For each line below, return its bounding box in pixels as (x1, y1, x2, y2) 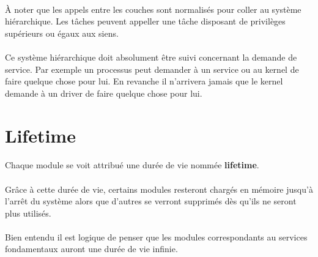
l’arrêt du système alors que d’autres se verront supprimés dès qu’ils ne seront (5, 195, 297, 207)
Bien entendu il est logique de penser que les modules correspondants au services (5, 230, 308, 243)
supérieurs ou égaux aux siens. (5, 26, 119, 39)
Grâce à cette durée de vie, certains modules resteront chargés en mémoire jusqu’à (5, 182, 313, 195)
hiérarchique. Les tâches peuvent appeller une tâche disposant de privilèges (5, 15, 286, 28)
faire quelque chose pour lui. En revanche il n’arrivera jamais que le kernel (5, 75, 283, 88)
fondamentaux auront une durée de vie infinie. (5, 242, 178, 255)
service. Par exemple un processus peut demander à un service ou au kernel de (5, 62, 299, 75)
